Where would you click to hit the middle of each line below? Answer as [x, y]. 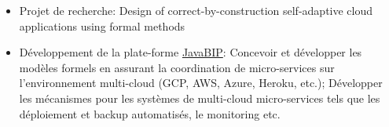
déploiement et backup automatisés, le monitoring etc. [150, 113]
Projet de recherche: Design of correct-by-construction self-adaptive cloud [196, 10]
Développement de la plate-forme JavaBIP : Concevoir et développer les [191, 52]
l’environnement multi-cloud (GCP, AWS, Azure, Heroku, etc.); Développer [201, 83]
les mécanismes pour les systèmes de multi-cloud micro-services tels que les [200, 98]
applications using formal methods [102, 25]
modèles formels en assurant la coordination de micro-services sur [177, 67]
